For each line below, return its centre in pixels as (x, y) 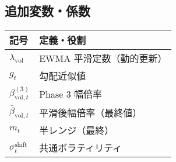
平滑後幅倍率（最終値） (91, 112)
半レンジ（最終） (77, 130)
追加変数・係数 (47, 11)
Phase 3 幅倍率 (71, 94)
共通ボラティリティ (81, 147)
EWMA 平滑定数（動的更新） (103, 58)
